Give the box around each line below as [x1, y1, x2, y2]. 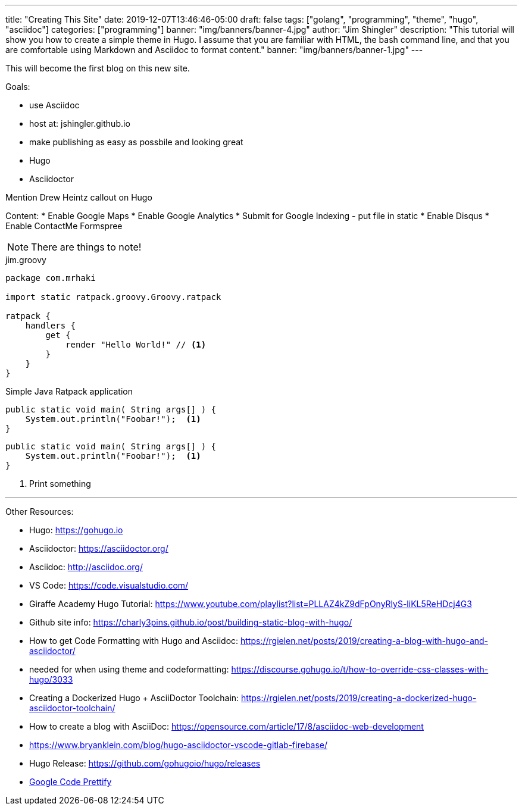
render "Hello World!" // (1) [65, 340, 207, 349]
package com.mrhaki [5, 273, 96, 283]
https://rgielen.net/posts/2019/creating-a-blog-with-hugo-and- [240, 636, 489, 646]
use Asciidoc [29, 100, 80, 110]
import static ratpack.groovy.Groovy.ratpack [5, 292, 221, 302]
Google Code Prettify [29, 777, 112, 787]
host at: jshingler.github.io [29, 118, 130, 129]
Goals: [5, 82, 30, 92]
